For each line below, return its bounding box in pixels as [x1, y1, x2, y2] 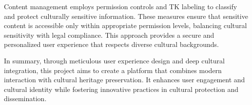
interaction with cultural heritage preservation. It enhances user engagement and [4, 75, 245, 85]
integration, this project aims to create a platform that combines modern [4, 65, 222, 75]
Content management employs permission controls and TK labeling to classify [4, 1, 237, 11]
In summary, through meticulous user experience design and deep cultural [4, 55, 225, 65]
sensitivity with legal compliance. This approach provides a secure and [4, 30, 214, 40]
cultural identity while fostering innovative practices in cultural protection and [4, 84, 239, 94]
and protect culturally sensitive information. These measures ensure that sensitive [4, 11, 248, 21]
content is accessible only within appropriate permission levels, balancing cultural [4, 20, 247, 30]
